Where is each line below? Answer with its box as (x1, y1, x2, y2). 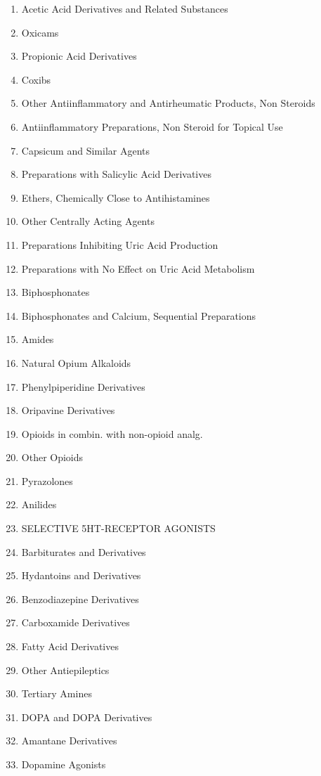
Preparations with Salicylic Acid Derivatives (21, 167, 211, 181)
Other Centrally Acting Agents (21, 214, 155, 228)
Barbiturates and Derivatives (21, 544, 146, 559)
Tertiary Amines (21, 686, 92, 701)
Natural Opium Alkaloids (21, 355, 131, 370)
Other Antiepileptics (21, 662, 110, 677)
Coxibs (21, 72, 51, 86)
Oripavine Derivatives (21, 403, 115, 418)
